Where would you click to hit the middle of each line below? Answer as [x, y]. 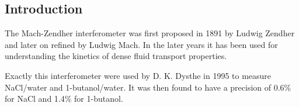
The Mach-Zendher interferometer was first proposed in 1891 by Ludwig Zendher [150, 33]
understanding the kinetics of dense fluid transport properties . [116, 56]
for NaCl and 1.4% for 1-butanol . [64, 99]
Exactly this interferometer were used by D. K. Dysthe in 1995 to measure [138, 75]
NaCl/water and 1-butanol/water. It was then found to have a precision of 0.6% [148, 87]
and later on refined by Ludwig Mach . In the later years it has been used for [141, 44]
